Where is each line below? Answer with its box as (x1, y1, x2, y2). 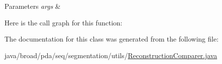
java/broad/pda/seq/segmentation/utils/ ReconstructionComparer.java (4, 50, 217, 60)
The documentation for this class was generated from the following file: (4, 34, 219, 44)
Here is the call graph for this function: (4, 17, 123, 27)
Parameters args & (4, 1, 61, 11)
